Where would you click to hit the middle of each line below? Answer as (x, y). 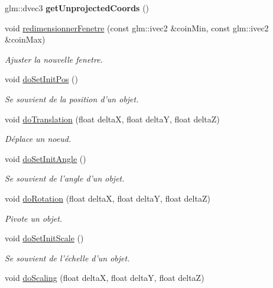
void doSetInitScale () (44, 238)
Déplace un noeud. (38, 139)
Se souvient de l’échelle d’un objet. (67, 258)
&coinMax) (25, 39)
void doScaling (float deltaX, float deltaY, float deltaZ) (105, 278)
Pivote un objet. (34, 218)
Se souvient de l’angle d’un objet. (65, 178)
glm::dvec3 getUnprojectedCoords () (77, 8)
